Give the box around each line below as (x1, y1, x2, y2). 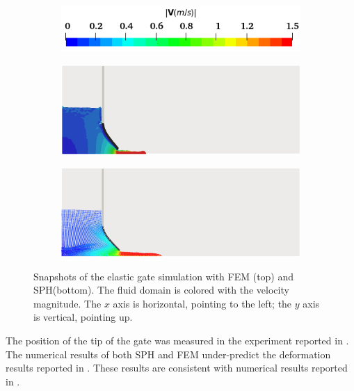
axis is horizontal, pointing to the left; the (113, 296, 292, 310)
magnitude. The (33, 296, 102, 310)
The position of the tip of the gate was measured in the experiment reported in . (6, 333, 349, 348)
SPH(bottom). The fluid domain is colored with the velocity (33, 282, 289, 297)
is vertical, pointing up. (33, 310, 133, 324)
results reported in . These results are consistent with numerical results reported (6, 360, 348, 375)
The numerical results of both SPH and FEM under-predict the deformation (6, 346, 331, 361)
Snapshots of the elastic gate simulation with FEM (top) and (33, 269, 294, 283)
